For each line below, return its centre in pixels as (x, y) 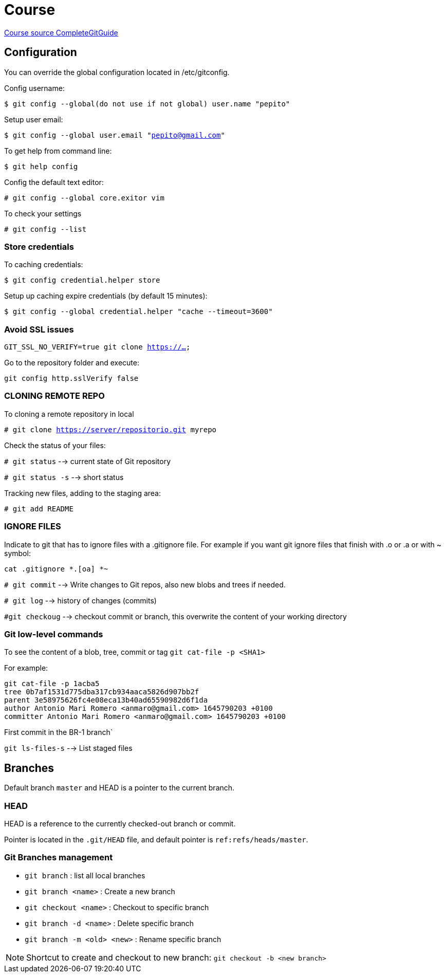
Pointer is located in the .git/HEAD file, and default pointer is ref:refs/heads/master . (156, 839)
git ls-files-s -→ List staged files (68, 748)
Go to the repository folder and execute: (72, 363)
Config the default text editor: (54, 182)
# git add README (39, 509)
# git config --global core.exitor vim (84, 198)
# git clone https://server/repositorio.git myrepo (110, 429)
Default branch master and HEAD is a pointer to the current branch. (119, 788)
